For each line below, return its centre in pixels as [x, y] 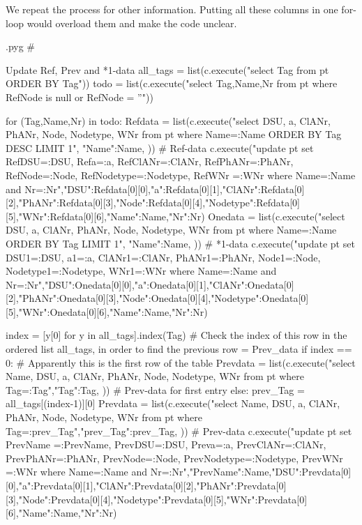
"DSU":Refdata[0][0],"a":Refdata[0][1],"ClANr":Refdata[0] [184, 189]
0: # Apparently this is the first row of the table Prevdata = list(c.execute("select [181, 362]
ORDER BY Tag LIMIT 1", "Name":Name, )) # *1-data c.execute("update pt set [180, 243]
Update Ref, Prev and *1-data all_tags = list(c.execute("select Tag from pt [167, 69]
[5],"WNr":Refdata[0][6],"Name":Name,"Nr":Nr [104, 216]
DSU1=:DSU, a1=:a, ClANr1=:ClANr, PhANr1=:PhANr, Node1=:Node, [163, 257]
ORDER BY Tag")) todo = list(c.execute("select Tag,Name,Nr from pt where [172, 83]
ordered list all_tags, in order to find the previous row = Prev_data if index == [179, 349]
